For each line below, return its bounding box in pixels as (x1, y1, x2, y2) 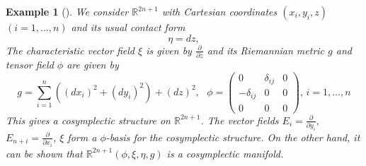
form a (67, 129, 97, 144)
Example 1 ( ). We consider (6, 4, 129, 18)
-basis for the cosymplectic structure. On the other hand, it (105, 129, 360, 144)
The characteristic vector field (6, 42, 135, 57)
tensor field (6, 57, 54, 71)
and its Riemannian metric (207, 42, 325, 57)
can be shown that (6, 146, 83, 160)
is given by (146, 42, 192, 57)
